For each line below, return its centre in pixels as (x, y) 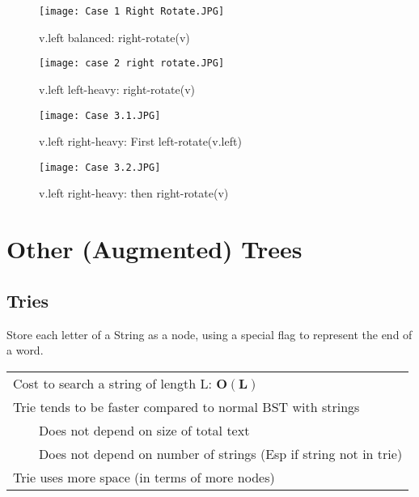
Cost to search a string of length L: (112, 383)
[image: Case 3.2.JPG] (100, 167)
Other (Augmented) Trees (154, 249)
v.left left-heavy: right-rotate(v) (117, 89)
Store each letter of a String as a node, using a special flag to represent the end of (209, 334)
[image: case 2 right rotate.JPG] (132, 64)
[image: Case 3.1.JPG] (100, 115)
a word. (25, 350)
